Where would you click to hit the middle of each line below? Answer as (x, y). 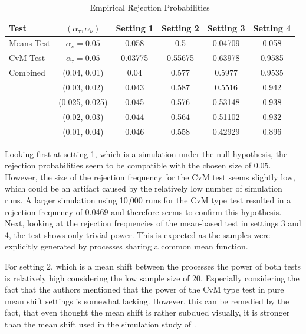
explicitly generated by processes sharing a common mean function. (126, 246)
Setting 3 (226, 27)
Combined (27, 72)
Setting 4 (272, 27)
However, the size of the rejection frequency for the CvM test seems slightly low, (150, 176)
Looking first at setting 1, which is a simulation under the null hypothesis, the (146, 153)
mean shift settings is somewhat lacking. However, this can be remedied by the (147, 301)
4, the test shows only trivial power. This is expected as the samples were (137, 234)
